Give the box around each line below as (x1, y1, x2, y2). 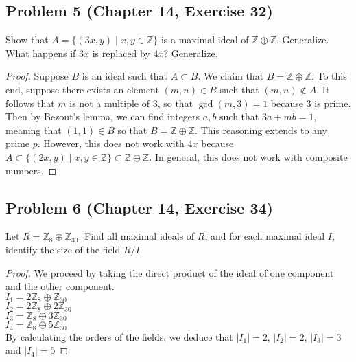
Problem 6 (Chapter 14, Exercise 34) (5, 196, 274, 218)
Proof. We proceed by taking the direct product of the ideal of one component (5, 265, 334, 280)
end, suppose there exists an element (5, 82, 159, 96)
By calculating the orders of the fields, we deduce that (5, 329, 233, 343)
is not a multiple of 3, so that (69, 95, 193, 110)
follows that (5, 95, 55, 110)
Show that (5, 32, 49, 47)
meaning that (5, 122, 62, 137)
